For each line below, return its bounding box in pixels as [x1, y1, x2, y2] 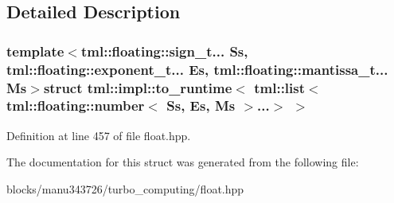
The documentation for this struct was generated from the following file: [6, 154, 359, 170]
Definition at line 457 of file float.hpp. [6, 127, 191, 143]
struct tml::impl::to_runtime [43, 77, 232, 97]
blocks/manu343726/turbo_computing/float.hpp [6, 180, 244, 197]
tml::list [254, 77, 306, 97]
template [6, 41, 64, 61]
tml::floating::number [6, 96, 145, 115]
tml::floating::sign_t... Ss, [80, 41, 248, 61]
